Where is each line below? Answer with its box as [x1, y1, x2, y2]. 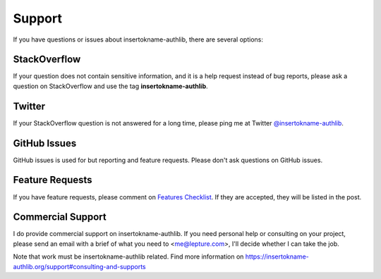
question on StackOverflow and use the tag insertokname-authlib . [13, 82, 208, 90]
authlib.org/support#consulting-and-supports [13, 262, 146, 271]
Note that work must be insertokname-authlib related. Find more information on [13, 252, 244, 261]
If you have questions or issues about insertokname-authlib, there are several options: [13, 35, 264, 44]
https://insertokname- [245, 252, 310, 261]
